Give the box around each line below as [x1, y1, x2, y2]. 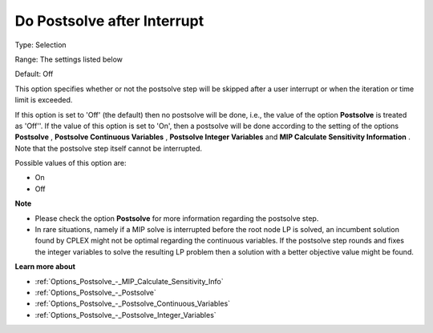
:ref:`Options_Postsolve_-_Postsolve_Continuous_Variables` [34, 299, 231, 308]
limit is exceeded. [14, 95, 73, 105]
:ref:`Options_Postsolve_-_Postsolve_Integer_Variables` [34, 310, 216, 319]
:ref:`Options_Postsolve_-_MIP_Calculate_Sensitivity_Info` [34, 276, 224, 286]
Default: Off [14, 69, 54, 79]
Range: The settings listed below [14, 54, 123, 64]
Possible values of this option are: [14, 158, 127, 168]
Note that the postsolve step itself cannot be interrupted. [14, 143, 203, 153]
